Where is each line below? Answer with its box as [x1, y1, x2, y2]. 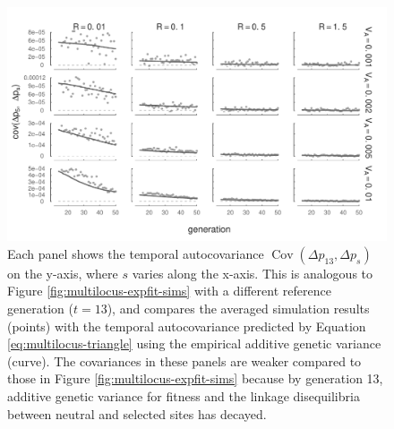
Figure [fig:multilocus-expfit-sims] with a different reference [7, 281, 331, 300]
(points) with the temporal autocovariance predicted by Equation [7, 316, 366, 335]
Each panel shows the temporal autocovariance [7, 244, 264, 262]
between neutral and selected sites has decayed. [7, 404, 267, 423]
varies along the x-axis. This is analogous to [132, 263, 373, 282]
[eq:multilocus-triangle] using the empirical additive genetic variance [7, 334, 381, 353]
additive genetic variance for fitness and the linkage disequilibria [7, 387, 360, 406]
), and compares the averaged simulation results [107, 299, 370, 318]
